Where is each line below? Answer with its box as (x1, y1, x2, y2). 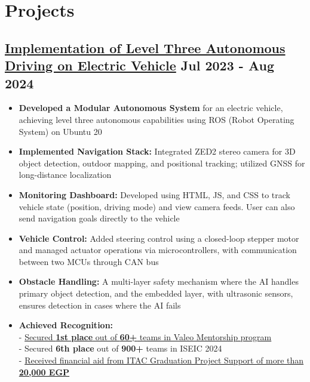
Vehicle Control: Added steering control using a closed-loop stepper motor (19, 232, 299, 244)
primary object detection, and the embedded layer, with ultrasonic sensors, (19, 287, 293, 300)
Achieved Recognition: (19, 319, 113, 331)
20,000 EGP (19, 365, 70, 378)
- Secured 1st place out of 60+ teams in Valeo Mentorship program (19, 330, 272, 343)
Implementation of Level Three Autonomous (5, 38, 286, 57)
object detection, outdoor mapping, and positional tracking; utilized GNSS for (19, 156, 305, 169)
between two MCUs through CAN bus (19, 255, 159, 267)
